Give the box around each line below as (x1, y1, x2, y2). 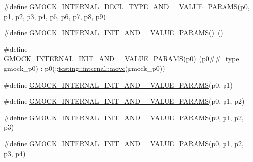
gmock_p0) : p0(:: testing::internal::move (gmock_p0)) (4, 63, 165, 73)
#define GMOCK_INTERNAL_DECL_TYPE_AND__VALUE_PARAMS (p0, (4, 1, 250, 11)
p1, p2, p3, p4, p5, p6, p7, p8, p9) (4, 11, 106, 21)
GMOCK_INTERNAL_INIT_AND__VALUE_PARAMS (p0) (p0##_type (4, 53, 239, 64)
